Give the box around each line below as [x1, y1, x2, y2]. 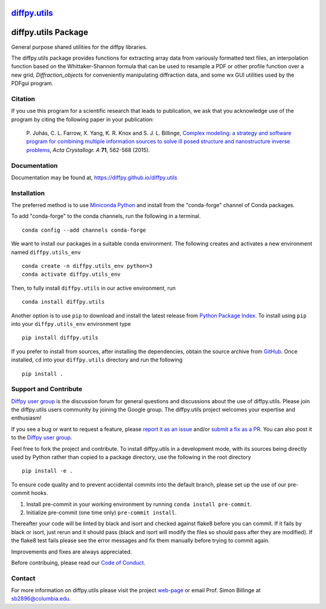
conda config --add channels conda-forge [22, 226, 146, 234]
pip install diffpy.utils [22, 334, 99, 341]
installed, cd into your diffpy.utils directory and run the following [11, 356, 183, 363]
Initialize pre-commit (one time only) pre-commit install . [26, 509, 177, 516]
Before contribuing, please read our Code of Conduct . [11, 559, 146, 566]
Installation [11, 189, 45, 197]
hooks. [31, 489, 48, 497]
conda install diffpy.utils [22, 299, 105, 305]
